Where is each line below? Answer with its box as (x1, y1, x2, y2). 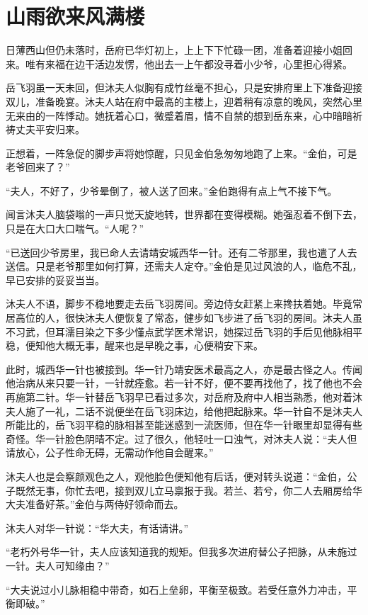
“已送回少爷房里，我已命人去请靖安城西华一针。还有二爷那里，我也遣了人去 (6, 244, 357, 259)
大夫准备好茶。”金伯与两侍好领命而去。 (6, 497, 184, 512)
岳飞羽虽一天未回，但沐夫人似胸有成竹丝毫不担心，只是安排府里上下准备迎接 (6, 80, 362, 95)
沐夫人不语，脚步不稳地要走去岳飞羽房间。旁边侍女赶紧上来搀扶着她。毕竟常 (6, 296, 362, 311)
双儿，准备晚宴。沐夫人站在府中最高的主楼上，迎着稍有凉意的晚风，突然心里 (6, 94, 362, 108)
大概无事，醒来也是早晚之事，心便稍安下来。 (54, 338, 263, 353)
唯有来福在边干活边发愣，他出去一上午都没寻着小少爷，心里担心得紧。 (25, 56, 352, 71)
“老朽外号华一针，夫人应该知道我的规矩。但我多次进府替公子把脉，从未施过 (6, 544, 357, 559)
